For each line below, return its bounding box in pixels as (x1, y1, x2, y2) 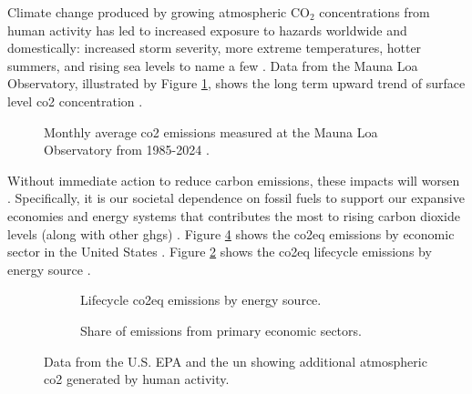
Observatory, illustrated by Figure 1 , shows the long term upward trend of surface (7, 74, 466, 93)
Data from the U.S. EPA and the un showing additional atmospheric (44, 351, 427, 370)
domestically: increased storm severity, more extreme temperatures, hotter (7, 38, 422, 57)
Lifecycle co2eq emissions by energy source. (80, 290, 322, 309)
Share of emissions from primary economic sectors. (80, 320, 362, 339)
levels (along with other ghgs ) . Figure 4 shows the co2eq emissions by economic (7, 224, 455, 243)
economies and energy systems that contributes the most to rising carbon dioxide (7, 206, 460, 225)
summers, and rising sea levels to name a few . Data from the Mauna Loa (7, 56, 418, 75)
